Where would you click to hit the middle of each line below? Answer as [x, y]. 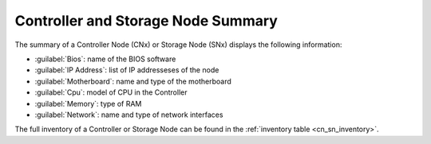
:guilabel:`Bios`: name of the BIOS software [105, 59]
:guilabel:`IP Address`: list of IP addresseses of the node [127, 70]
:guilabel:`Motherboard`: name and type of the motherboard [133, 81]
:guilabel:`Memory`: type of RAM [88, 103]
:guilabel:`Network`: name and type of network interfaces [129, 115]
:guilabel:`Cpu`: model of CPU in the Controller [111, 92]
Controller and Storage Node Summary [146, 21]
